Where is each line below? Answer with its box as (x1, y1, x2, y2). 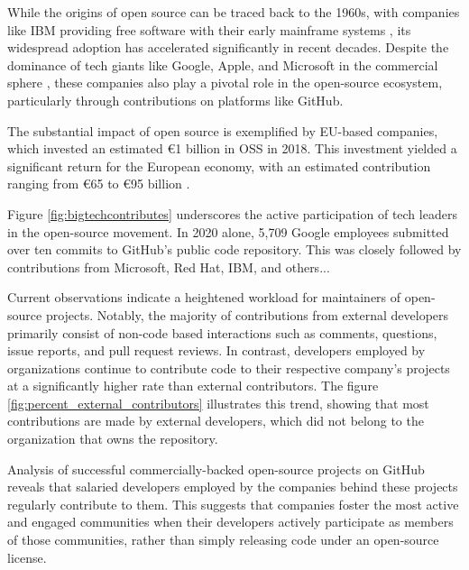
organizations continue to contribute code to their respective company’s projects (7, 358, 450, 377)
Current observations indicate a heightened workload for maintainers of (7, 288, 401, 307)
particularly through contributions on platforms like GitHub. (7, 90, 344, 109)
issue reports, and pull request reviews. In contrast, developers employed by (7, 341, 426, 360)
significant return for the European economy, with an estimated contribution (7, 156, 431, 175)
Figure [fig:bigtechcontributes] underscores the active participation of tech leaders (7, 204, 457, 223)
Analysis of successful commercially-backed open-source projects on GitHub (7, 459, 425, 478)
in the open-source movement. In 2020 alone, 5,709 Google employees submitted (7, 222, 449, 241)
